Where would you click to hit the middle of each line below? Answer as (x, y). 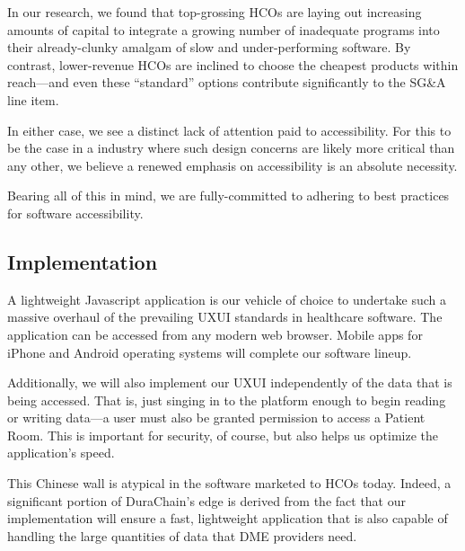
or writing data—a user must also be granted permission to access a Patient (216, 418)
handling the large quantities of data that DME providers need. (182, 535)
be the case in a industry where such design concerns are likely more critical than (231, 148)
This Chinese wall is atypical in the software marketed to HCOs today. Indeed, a (229, 483)
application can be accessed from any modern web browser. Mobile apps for (215, 334)
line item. (33, 99)
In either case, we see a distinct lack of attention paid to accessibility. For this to (229, 130)
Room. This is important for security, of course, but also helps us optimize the (223, 435)
